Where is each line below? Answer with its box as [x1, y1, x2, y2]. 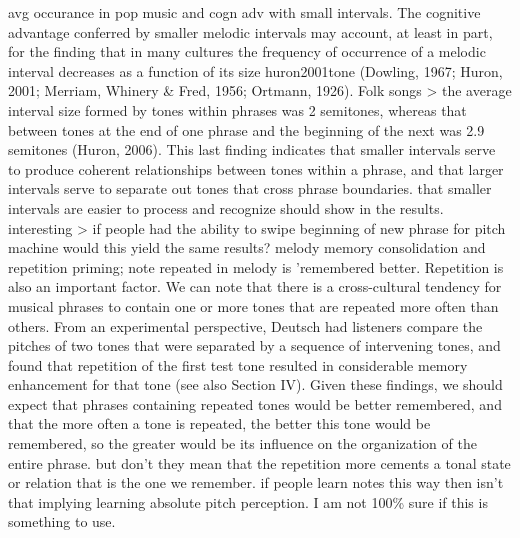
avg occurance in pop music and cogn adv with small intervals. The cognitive [8, 2, 481, 22]
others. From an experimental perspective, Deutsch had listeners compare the [8, 315, 483, 336]
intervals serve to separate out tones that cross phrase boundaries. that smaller [8, 178, 492, 199]
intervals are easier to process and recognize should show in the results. [8, 197, 444, 218]
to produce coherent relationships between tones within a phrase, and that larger [8, 158, 504, 179]
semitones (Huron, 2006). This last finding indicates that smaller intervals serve [8, 139, 496, 160]
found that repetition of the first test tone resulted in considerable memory [8, 354, 468, 375]
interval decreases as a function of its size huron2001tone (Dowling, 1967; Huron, [8, 60, 503, 81]
